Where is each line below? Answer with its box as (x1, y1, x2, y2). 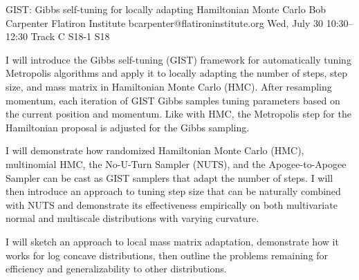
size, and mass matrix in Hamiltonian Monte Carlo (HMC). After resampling (6, 79, 332, 93)
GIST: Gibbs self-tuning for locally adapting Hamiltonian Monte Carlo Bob (6, 2, 326, 16)
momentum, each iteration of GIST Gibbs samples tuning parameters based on (6, 93, 340, 107)
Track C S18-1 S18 (30, 29, 110, 44)
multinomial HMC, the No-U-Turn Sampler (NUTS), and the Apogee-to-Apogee (6, 156, 347, 171)
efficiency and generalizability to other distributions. (6, 261, 227, 276)
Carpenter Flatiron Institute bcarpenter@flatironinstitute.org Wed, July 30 (6, 15, 324, 30)
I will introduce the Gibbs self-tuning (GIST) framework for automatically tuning (6, 52, 351, 66)
